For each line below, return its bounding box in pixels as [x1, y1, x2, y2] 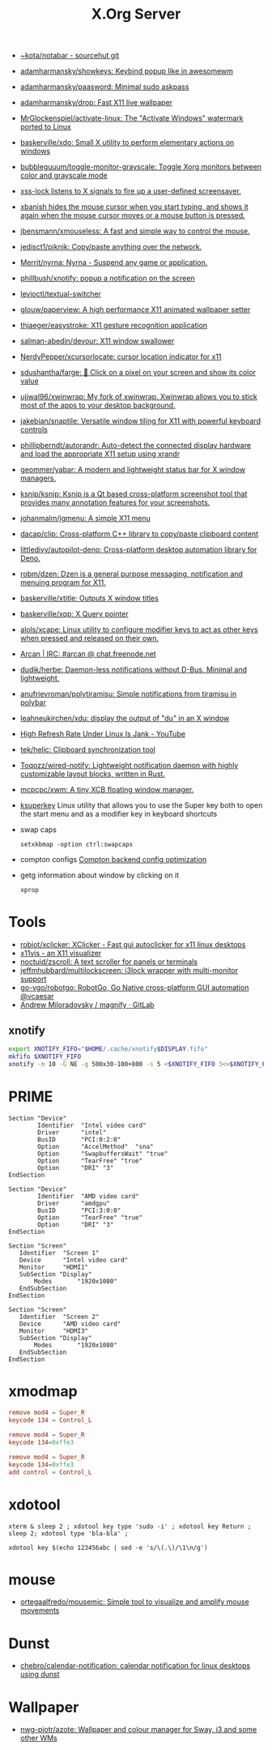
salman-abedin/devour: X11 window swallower [19, 336, 175, 346]
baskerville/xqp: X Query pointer [19, 609, 129, 619]
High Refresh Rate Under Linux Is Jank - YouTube [19, 729, 186, 739]
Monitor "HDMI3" [19, 1326, 89, 1335]
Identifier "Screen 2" [19, 1312, 100, 1321]
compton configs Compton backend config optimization [19, 855, 207, 864]
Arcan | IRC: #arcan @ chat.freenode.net [19, 649, 156, 659]
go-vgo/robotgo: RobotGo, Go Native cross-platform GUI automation [19, 983, 249, 992]
